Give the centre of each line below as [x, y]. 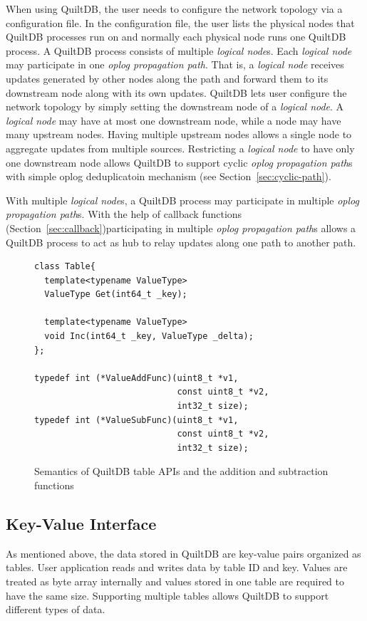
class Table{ [65, 267]
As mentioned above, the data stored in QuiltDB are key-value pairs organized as [183, 553]
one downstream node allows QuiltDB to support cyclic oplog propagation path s [179, 162]
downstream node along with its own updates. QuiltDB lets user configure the [176, 92]
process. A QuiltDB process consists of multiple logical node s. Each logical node [179, 50]
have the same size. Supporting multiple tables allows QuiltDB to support [167, 595]
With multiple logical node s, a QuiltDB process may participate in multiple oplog [182, 200]
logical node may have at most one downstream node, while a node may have [174, 120]
